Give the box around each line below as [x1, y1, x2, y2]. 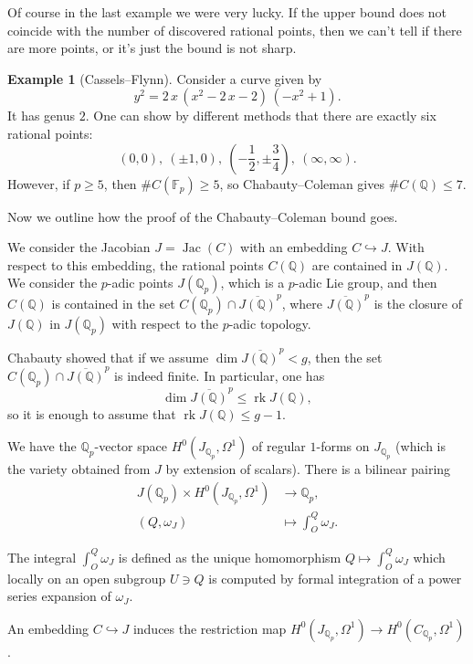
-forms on [316, 437, 370, 456]
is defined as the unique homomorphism [118, 547, 342, 566]
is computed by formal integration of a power [208, 568, 462, 587]
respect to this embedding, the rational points [7, 255, 264, 274]
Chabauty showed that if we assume [7, 347, 209, 366]
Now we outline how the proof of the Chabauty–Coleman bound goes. [7, 206, 398, 226]
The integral [7, 547, 77, 566]
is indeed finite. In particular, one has [114, 366, 325, 385]
